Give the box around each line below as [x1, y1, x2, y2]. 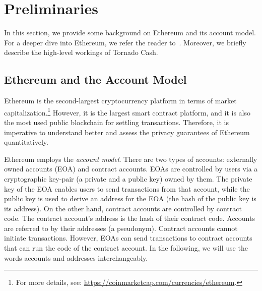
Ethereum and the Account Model [4, 72, 187, 87]
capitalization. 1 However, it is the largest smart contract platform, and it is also [4, 105, 251, 118]
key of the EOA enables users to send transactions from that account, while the [4, 183, 250, 194]
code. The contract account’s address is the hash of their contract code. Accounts [4, 213, 255, 223]
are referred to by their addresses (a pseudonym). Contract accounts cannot [4, 222, 238, 233]
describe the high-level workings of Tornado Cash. [4, 47, 158, 57]
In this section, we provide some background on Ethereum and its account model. [4, 27, 256, 38]
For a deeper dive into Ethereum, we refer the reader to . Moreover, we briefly [4, 37, 246, 47]
